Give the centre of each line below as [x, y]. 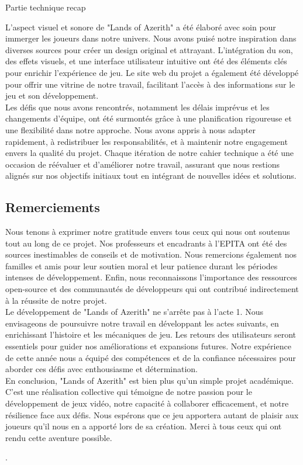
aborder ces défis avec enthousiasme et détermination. [101, 369]
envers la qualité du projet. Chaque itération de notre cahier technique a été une [149, 153]
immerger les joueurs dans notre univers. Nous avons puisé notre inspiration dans [151, 38]
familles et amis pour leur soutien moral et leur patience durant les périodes [142, 266]
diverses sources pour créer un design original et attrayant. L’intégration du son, [149, 49]
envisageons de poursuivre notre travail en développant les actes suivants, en [142, 323]
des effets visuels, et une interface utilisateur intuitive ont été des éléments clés [146, 61]
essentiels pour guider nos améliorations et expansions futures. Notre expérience [148, 346]
